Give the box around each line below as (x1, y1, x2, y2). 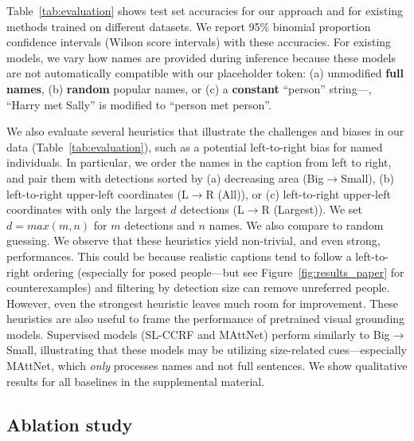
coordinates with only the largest (6, 201, 167, 218)
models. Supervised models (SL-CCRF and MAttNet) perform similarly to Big (6, 325, 390, 342)
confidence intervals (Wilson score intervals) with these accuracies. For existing (6, 33, 392, 50)
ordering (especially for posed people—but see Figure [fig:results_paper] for (33, 263, 404, 280)
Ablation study (6, 411, 133, 436)
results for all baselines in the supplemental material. (6, 372, 265, 389)
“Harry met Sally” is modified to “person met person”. (6, 96, 271, 112)
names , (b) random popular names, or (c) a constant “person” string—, (6, 80, 372, 96)
